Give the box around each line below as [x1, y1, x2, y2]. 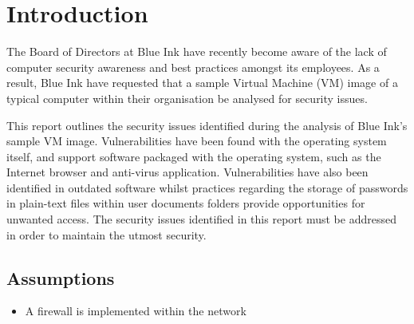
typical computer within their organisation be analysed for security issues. [6, 89, 368, 106]
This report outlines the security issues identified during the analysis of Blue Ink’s [6, 117, 408, 133]
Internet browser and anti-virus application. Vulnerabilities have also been [6, 164, 369, 180]
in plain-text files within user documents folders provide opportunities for [6, 195, 365, 211]
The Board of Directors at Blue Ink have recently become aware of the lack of [6, 43, 387, 60]
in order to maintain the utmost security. [6, 226, 207, 243]
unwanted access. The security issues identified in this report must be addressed [6, 211, 396, 227]
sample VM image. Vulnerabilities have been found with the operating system [6, 132, 387, 149]
